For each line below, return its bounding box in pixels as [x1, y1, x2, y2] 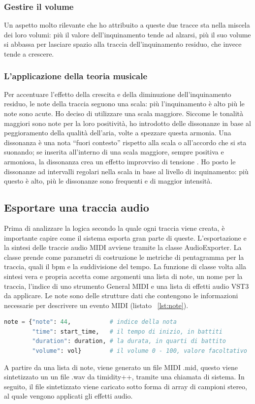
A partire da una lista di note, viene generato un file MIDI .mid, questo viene [4, 362, 238, 372]
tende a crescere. [4, 49, 54, 59]
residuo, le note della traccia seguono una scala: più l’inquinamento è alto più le [4, 98, 245, 109]
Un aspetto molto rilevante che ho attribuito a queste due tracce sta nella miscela [4, 20, 250, 30]
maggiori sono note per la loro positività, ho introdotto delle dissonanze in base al [4, 118, 251, 128]
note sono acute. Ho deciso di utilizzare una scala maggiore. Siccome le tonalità [4, 108, 243, 118]
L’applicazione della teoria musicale [4, 69, 148, 82]
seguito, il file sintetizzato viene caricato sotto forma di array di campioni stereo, [4, 381, 247, 391]
